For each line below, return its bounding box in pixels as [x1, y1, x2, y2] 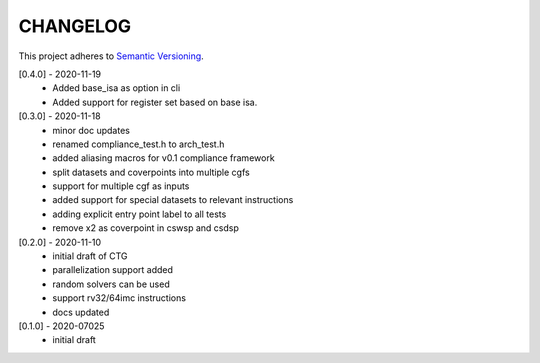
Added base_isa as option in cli [52, 82, 181, 94]
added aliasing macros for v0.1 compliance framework [52, 152, 275, 164]
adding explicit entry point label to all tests [52, 208, 227, 220]
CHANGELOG [18, 15, 132, 37]
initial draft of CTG [52, 250, 128, 262]
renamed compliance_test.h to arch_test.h [52, 138, 225, 150]
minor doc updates [52, 124, 130, 136]
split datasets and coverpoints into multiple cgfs [52, 166, 250, 178]
